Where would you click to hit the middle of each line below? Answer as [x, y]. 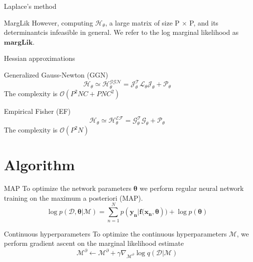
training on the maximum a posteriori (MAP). [73, 197]
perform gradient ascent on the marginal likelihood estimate [94, 243]
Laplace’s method [30, 6]
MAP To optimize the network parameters [68, 188]
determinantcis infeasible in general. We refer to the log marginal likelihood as [121, 32]
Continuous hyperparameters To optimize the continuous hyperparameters [115, 233]
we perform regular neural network [192, 188]
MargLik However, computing [48, 22]
